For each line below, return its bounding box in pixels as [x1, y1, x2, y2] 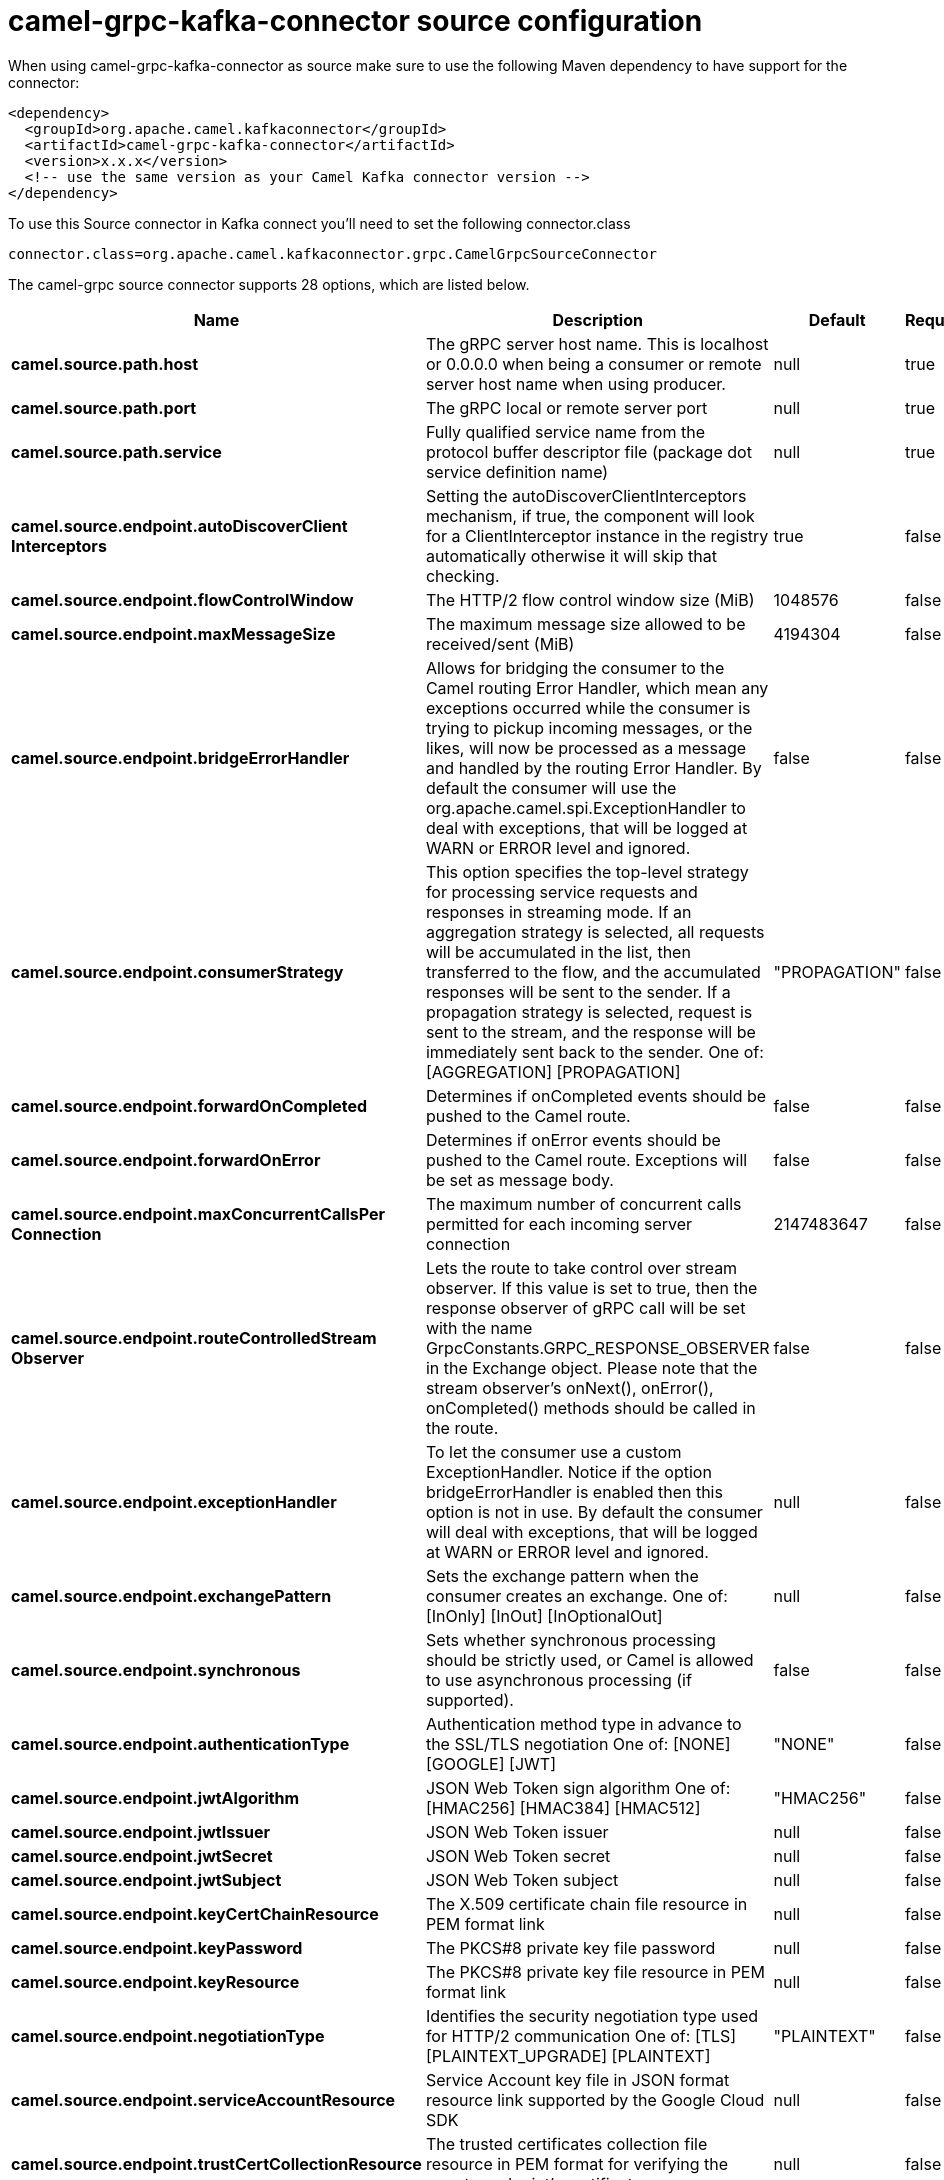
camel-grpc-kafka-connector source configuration [8, 4, 703, 38]
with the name [425, 1317, 533, 1338]
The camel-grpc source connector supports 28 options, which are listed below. [8, 275, 530, 293]
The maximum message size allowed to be [425, 613, 746, 634]
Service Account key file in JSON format [425, 2069, 730, 2090]
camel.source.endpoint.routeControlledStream [11, 1327, 377, 1348]
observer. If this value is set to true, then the [425, 1277, 758, 1298]
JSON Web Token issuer [425, 1821, 609, 1842]
